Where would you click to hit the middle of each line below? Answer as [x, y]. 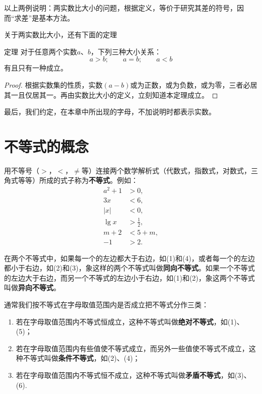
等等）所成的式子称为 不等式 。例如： [78, 180]
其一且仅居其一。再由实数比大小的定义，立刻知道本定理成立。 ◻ [111, 94]
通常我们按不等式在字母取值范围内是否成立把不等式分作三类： [106, 305]
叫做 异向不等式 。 [32, 287]
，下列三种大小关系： [126, 51]
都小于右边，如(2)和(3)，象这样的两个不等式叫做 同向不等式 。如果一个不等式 [129, 268]
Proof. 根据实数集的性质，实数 [53, 84]
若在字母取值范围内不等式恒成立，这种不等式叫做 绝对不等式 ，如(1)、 [130, 321]
